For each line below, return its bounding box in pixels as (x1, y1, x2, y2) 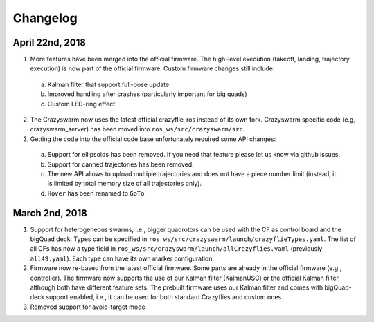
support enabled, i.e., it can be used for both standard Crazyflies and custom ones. (46, 293, 283, 301)
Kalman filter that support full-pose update (47, 80, 170, 88)
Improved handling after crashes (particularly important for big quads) (47, 90, 247, 98)
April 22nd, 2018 (12, 37, 87, 48)
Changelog (12, 10, 78, 26)
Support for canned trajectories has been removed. (47, 160, 194, 169)
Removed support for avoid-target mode (30, 303, 145, 311)
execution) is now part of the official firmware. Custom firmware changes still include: (30, 64, 275, 73)
